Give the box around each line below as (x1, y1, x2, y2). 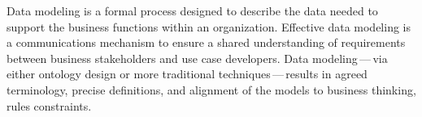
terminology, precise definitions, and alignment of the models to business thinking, (7, 81, 416, 98)
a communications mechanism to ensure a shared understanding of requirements (7, 34, 406, 51)
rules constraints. (7, 97, 92, 114)
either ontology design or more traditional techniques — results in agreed (7, 65, 368, 82)
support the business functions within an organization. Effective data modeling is (7, 18, 411, 35)
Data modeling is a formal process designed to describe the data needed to (7, 2, 378, 19)
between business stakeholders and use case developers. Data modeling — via (7, 49, 388, 66)
